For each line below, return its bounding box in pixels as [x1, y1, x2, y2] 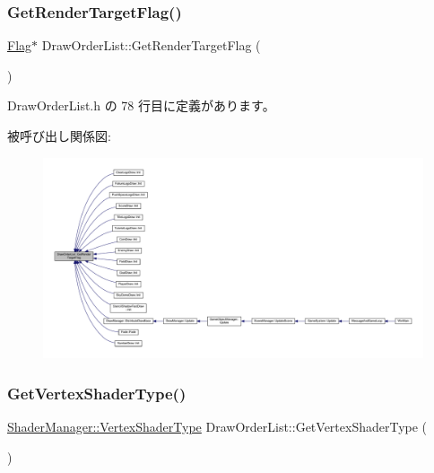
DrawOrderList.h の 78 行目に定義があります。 [7, 96, 275, 115]
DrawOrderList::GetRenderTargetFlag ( [41, 36, 261, 55]
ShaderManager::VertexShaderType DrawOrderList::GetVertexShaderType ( [7, 417, 428, 435]
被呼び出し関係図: [7, 127, 111, 145]
